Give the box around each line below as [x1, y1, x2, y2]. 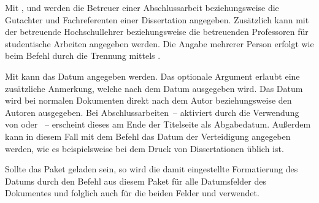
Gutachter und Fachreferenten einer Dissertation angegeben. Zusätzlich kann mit [5, 13, 309, 26]
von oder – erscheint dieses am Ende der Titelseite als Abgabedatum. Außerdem [5, 118, 311, 131]
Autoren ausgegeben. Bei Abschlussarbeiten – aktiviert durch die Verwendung [5, 105, 299, 118]
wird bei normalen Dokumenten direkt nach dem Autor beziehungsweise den [5, 94, 292, 107]
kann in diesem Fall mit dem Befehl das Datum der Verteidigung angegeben [5, 129, 291, 142]
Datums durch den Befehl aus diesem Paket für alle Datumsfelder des [5, 174, 266, 187]
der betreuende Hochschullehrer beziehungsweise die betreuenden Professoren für [5, 25, 309, 38]
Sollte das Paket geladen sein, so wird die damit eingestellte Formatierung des [5, 163, 298, 175]
